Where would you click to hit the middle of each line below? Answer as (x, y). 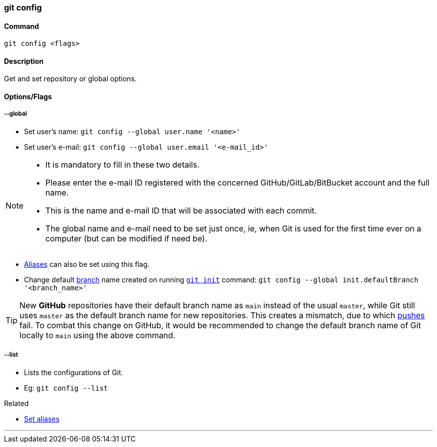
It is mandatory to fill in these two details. (122, 164)
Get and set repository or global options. (70, 79)
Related (16, 403)
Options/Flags (28, 97)
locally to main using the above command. (98, 335)
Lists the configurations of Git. (74, 372)
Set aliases (42, 419)
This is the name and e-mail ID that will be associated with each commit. (181, 210)
